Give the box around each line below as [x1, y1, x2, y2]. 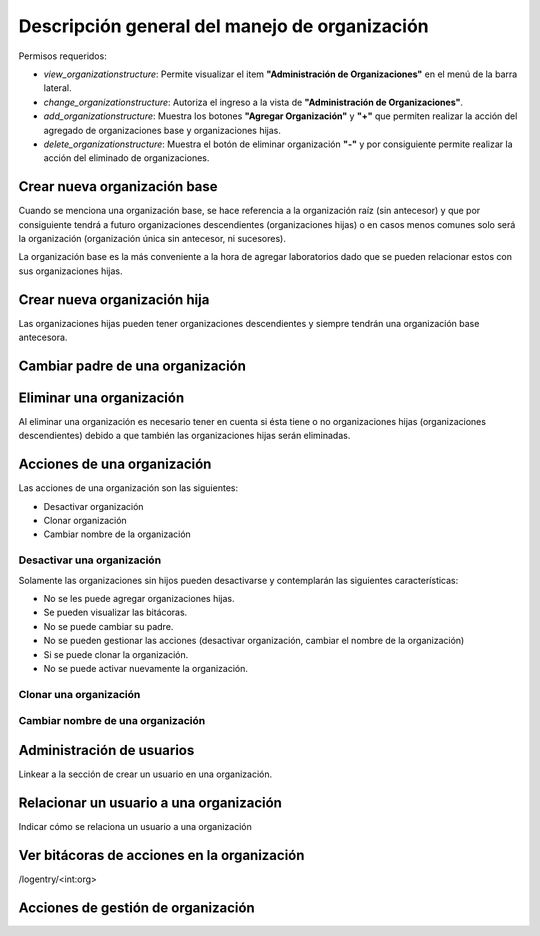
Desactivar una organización [18, 553, 162, 567]
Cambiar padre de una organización [18, 357, 247, 374]
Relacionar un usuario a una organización [18, 794, 282, 811]
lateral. [43, 82, 72, 94]
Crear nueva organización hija [18, 291, 210, 308]
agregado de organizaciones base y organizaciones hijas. [43, 124, 282, 136]
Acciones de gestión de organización [18, 899, 255, 916]
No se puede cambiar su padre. [43, 620, 174, 632]
